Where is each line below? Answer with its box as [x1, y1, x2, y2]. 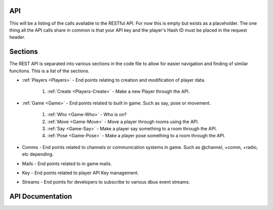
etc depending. [22, 151, 54, 157]
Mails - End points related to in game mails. [22, 161, 112, 167]
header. [9, 34, 25, 40]
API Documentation [9, 192, 72, 201]
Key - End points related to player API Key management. [22, 170, 139, 176]
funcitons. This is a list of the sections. [9, 68, 89, 74]
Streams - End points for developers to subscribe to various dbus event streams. [22, 179, 191, 185]
